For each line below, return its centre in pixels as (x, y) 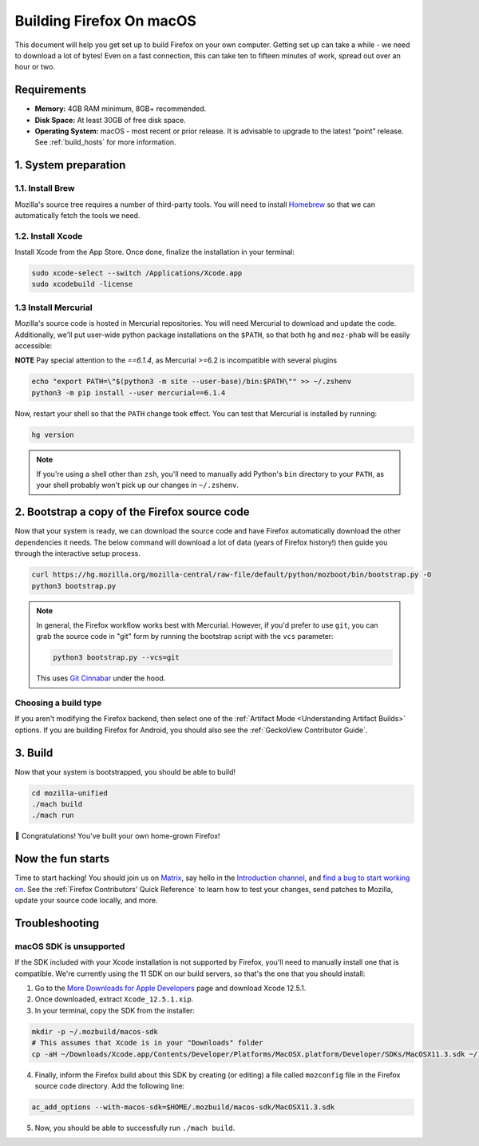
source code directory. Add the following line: (110, 1086)
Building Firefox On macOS (106, 21)
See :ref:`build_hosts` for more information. (105, 142)
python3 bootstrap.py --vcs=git (116, 658)
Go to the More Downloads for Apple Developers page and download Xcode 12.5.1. (170, 988)
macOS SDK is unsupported (70, 946)
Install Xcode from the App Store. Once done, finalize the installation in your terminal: (155, 252)
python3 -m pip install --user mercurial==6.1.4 (129, 393)
